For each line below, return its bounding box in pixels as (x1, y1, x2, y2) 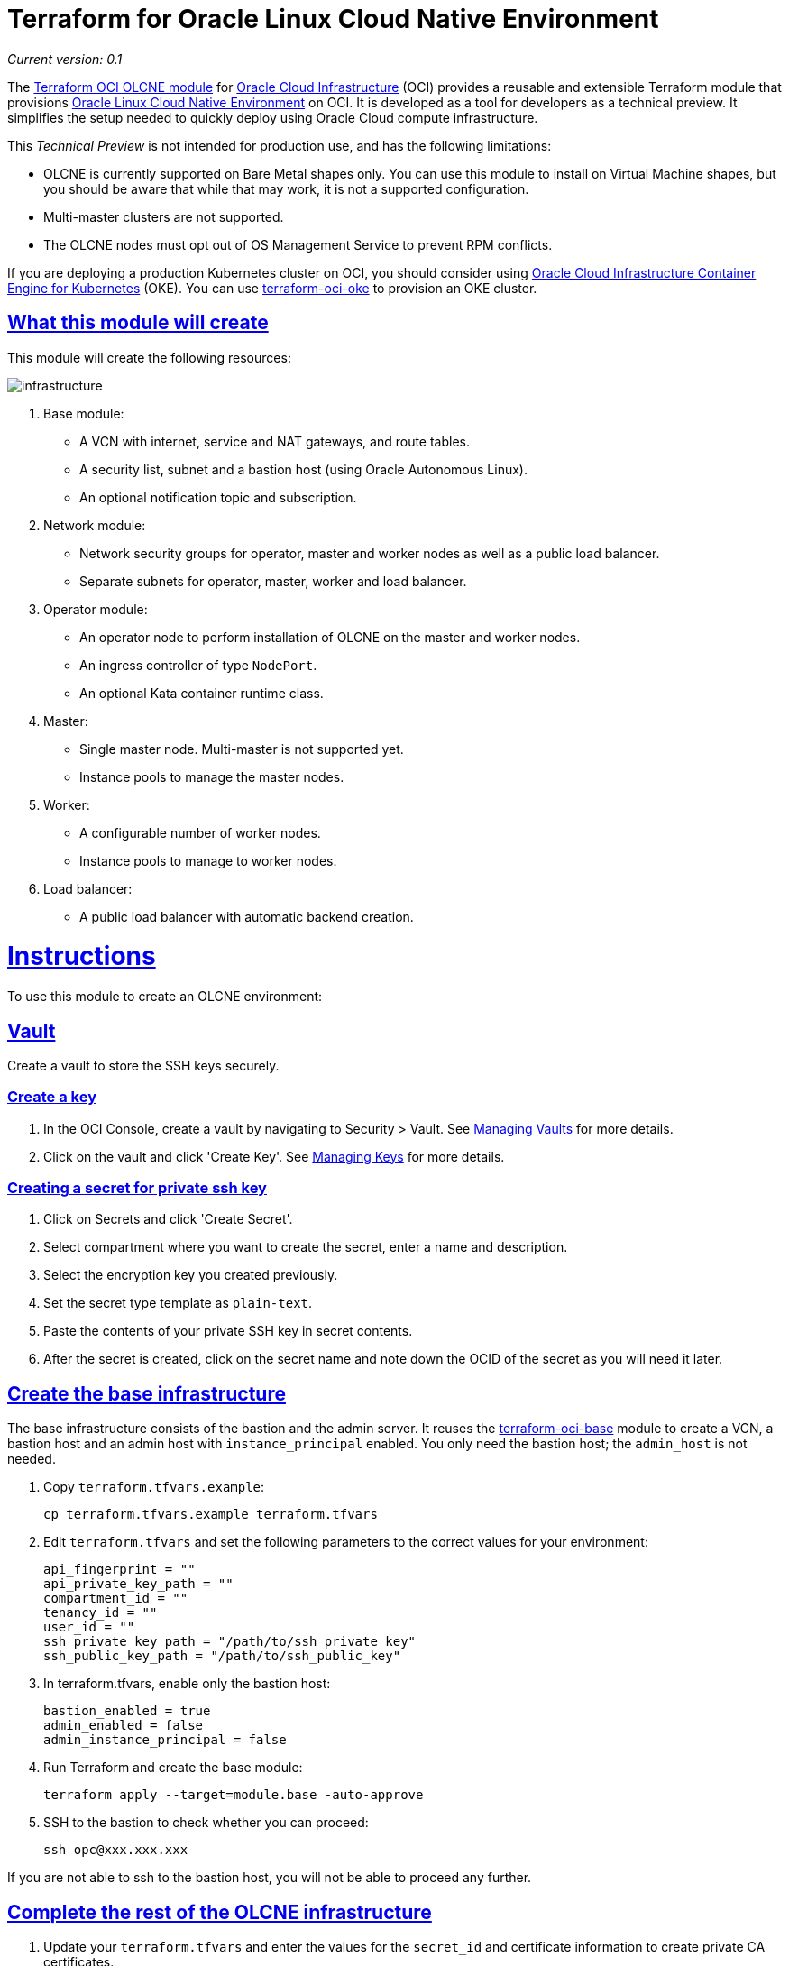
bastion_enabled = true (43, 1704, 211, 1719)
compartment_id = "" (43, 1591, 188, 1606)
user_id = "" (43, 1620, 135, 1635)
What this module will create (7, 311, 269, 335)
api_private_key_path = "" (43, 1576, 234, 1592)
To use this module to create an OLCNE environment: (7, 988, 323, 1005)
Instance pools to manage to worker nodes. (79, 852, 337, 868)
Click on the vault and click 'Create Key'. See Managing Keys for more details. (43, 1148, 505, 1164)
